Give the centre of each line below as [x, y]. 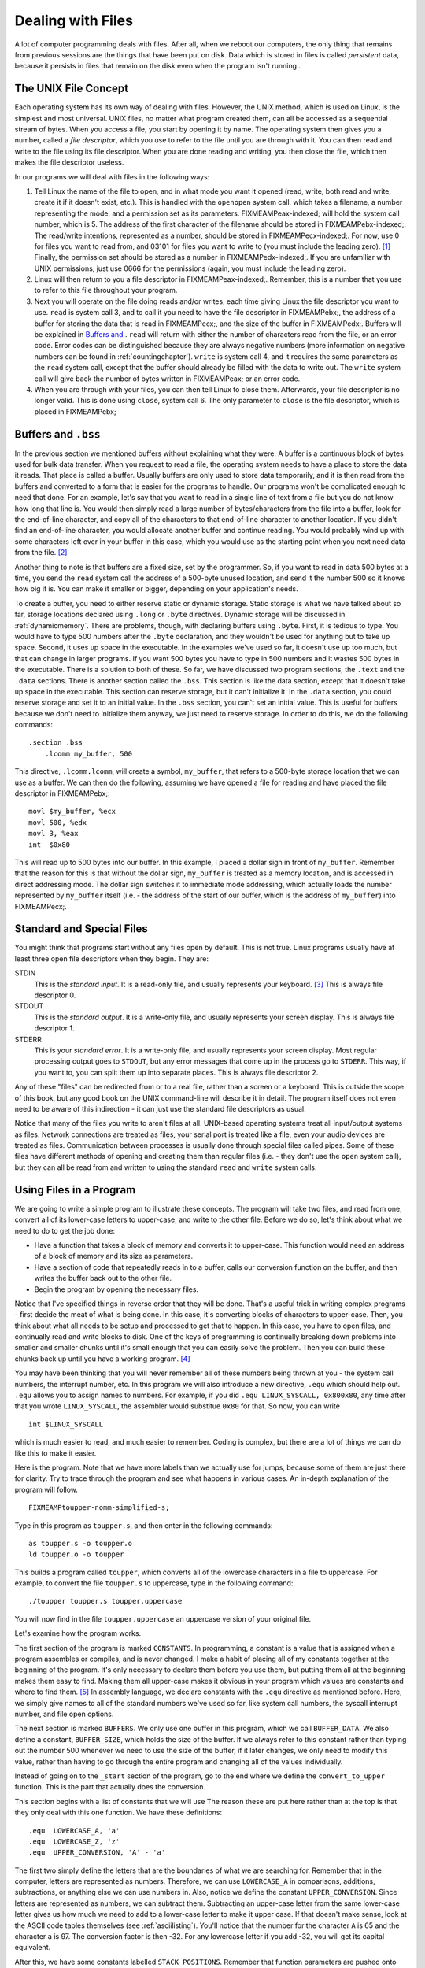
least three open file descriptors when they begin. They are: [111, 958]
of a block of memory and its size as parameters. [114, 1256]
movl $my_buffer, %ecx [72, 812]
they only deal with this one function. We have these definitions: [118, 1813]
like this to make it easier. [55, 1453]
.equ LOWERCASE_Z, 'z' [74, 1841]
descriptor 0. [55, 995]
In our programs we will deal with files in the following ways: [112, 176]
